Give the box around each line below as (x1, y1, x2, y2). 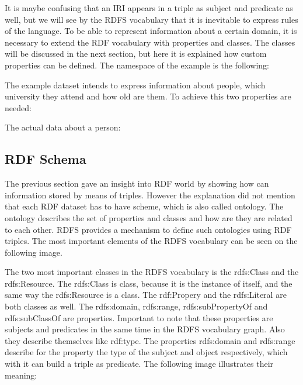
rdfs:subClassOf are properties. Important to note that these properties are (5, 311, 273, 324)
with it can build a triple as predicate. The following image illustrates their (5, 357, 274, 370)
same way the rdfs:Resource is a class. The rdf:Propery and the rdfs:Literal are (5, 288, 287, 301)
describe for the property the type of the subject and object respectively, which (5, 346, 288, 358)
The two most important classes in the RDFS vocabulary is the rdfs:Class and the (5, 266, 299, 278)
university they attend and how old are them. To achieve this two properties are (5, 90, 291, 102)
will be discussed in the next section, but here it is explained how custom (5, 47, 267, 60)
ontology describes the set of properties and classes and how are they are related (5, 211, 292, 224)
